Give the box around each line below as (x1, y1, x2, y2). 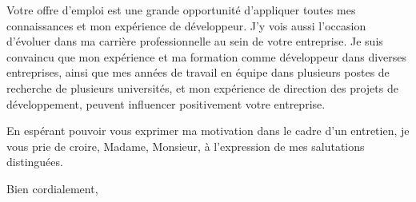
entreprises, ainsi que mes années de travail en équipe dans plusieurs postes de (6, 64, 390, 81)
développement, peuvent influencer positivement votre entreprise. (6, 95, 326, 112)
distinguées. (6, 153, 63, 170)
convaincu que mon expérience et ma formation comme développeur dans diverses (6, 48, 407, 65)
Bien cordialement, (6, 180, 98, 196)
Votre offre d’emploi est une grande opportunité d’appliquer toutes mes (6, 2, 356, 18)
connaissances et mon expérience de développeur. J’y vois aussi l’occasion (6, 17, 366, 34)
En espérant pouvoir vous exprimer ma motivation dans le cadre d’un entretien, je (6, 122, 410, 139)
